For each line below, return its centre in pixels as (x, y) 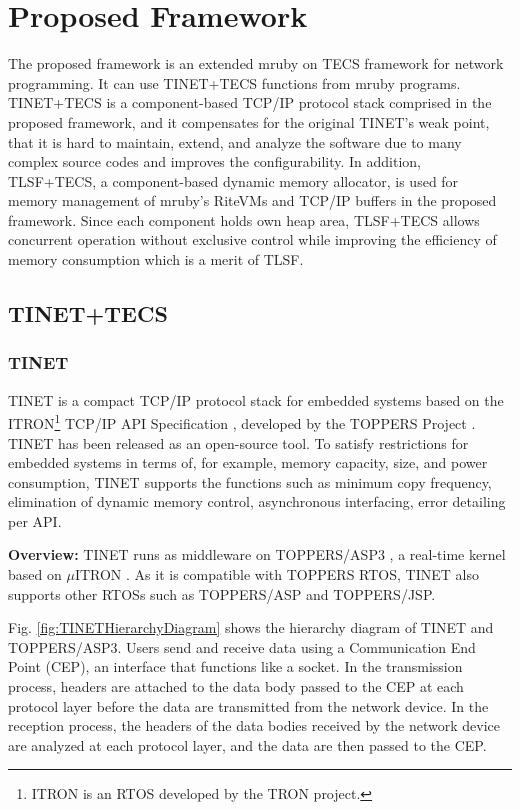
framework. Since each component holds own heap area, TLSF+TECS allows (244, 219)
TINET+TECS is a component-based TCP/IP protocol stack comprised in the (250, 102)
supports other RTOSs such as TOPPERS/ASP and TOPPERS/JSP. (222, 593)
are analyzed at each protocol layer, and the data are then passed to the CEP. (247, 744)
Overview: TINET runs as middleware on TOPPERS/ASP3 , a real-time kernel (257, 554)
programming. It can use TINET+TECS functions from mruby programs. (234, 82)
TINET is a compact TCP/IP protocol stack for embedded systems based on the (256, 399)
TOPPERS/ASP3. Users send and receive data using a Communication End (242, 646)
